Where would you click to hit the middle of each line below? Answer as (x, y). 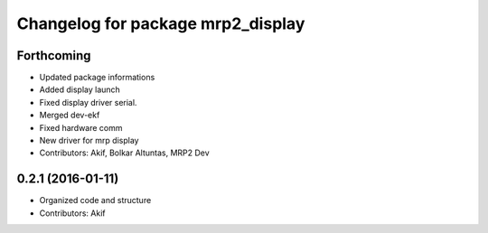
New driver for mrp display (89, 141)
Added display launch (80, 89)
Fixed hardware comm (81, 127)
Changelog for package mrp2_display (161, 23)
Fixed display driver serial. (88, 102)
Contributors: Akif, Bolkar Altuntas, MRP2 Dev (124, 153)
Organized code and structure (95, 200)
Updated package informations (97, 78)
